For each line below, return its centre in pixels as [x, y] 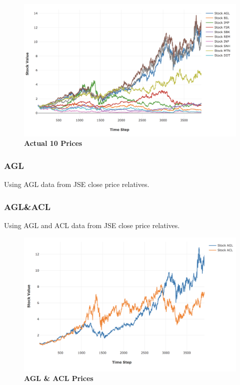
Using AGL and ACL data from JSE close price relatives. [92, 225]
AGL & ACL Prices [59, 378]
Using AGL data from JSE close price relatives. [77, 184]
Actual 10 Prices [53, 143]
